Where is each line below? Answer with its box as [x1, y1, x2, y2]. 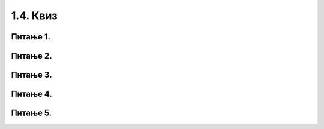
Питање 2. [11, 51, 52, 61]
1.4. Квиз [11, 9, 58, 22]
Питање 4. [11, 89, 52, 99]
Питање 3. [11, 70, 52, 80]
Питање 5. [11, 108, 52, 118]
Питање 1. [11, 32, 51, 42]
